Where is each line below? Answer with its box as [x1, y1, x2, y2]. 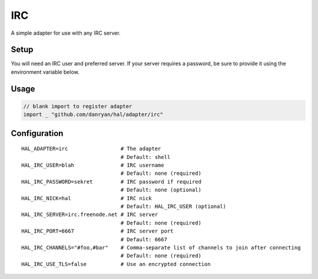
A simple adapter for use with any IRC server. [11, 29, 121, 36]
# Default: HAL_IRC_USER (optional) [120, 203, 227, 210]
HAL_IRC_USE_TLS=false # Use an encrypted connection [21, 261, 211, 267]
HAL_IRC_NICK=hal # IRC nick [21, 195, 153, 201]
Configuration [11, 128, 64, 138]
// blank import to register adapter [23, 103, 132, 109]
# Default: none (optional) [120, 187, 201, 194]
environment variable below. [11, 68, 79, 75]
